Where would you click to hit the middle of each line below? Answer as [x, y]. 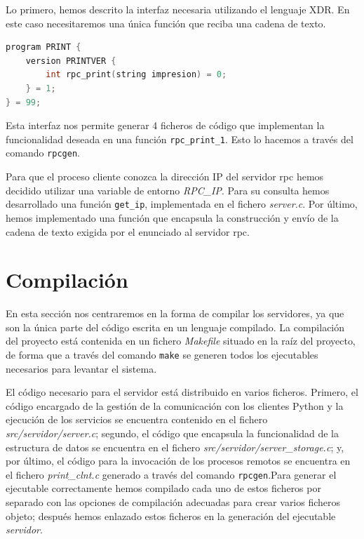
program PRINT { [43, 47]
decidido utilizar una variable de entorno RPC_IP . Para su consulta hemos [168, 190]
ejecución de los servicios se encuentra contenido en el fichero [137, 419]
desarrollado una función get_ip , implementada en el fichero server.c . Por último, [182, 204]
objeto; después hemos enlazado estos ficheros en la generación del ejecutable [171, 515]
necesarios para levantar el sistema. [81, 368]
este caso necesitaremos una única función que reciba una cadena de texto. [166, 23]
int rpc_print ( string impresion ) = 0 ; [136, 75]
